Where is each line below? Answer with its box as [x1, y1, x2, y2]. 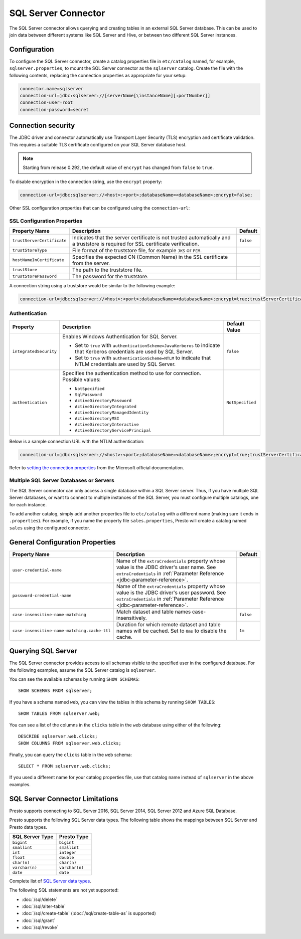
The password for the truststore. [72, 273, 149, 280]
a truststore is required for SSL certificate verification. [72, 240, 199, 247]
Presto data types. [9, 824, 48, 830]
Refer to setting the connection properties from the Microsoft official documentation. [9, 464, 184, 471]
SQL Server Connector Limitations [9, 795, 119, 803]
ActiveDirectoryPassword [75, 398, 132, 403]
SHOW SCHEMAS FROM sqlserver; [18, 688, 93, 694]
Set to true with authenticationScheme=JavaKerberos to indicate [75, 341, 220, 348]
